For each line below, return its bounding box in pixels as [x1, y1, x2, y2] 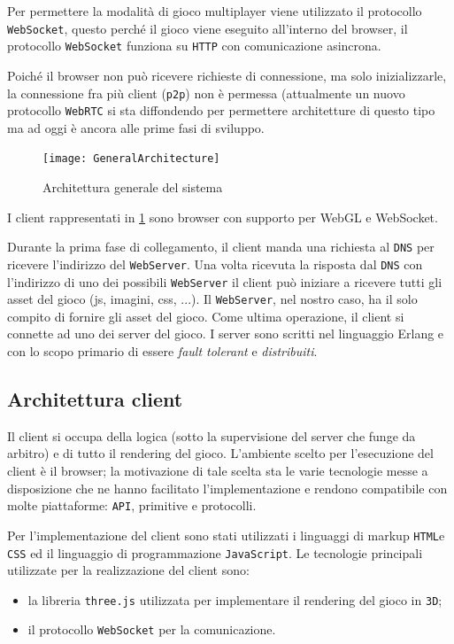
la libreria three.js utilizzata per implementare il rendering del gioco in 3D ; [27, 590, 442, 609]
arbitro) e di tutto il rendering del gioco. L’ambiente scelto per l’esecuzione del [7, 444, 434, 462]
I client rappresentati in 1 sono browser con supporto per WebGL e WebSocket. [7, 207, 438, 226]
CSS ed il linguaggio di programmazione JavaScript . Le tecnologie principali [7, 543, 423, 562]
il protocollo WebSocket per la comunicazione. [27, 620, 276, 639]
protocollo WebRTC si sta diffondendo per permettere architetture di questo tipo [7, 101, 435, 120]
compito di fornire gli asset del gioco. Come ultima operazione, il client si [7, 306, 404, 325]
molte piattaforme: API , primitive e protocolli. [7, 496, 257, 515]
